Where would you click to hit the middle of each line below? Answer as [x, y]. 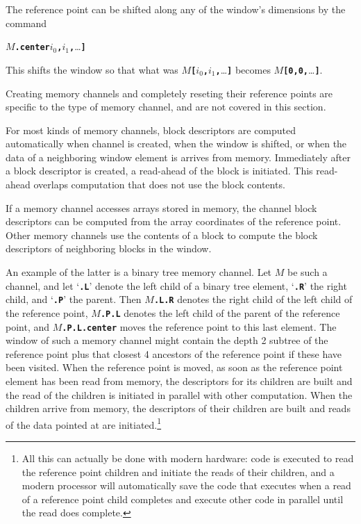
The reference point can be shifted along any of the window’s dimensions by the [176, 9]
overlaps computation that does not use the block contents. [159, 185]
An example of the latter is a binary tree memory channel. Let [139, 272]
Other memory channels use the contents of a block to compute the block [162, 235]
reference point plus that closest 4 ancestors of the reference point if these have [174, 353]
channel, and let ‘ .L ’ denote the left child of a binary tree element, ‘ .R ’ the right [176, 285]
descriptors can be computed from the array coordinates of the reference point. [174, 221]
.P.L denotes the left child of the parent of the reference [220, 312]
